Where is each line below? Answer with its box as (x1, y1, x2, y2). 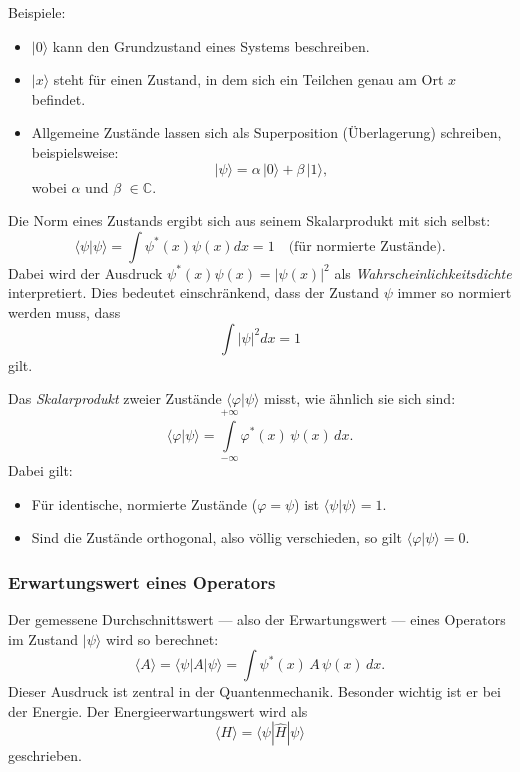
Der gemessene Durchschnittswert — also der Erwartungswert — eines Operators (8, 608, 506, 629)
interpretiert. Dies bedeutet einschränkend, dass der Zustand (8, 282, 380, 303)
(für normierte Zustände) (288, 239, 442, 254)
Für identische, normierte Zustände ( (31, 493, 258, 514)
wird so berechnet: (105, 628, 219, 649)
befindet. (31, 88, 86, 109)
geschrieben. (8, 745, 83, 766)
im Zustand (8, 628, 79, 649)
